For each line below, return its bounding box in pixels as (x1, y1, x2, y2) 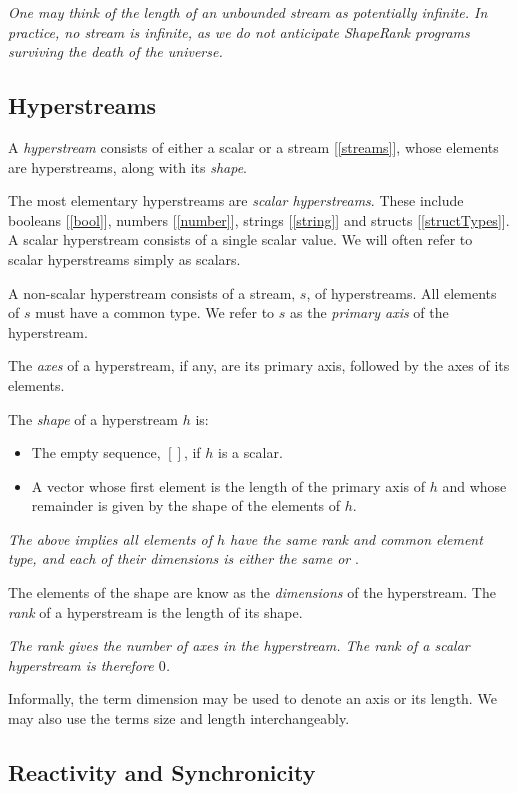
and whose (442, 475, 507, 496)
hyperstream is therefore (8, 654, 154, 675)
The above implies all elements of (8, 528, 212, 549)
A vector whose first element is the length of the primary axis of (31, 475, 425, 496)
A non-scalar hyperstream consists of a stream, (8, 282, 296, 303)
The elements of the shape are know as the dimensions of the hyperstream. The (8, 582, 496, 603)
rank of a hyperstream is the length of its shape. (8, 601, 303, 622)
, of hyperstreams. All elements (306, 282, 497, 303)
